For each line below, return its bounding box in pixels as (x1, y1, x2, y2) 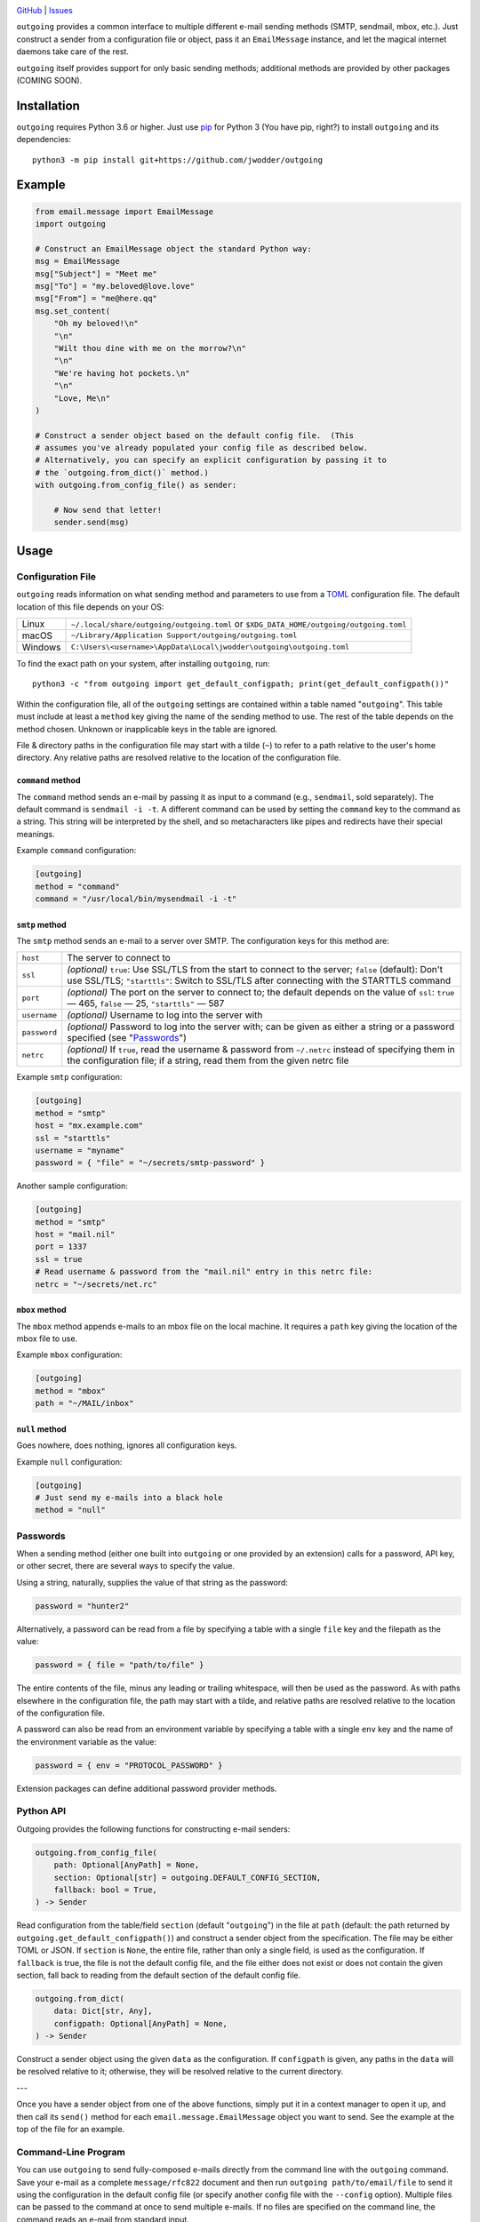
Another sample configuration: (16, 1180, 129, 1191)
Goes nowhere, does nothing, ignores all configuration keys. (16, 1440, 237, 1451)
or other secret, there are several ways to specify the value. (16, 1561, 236, 1571)
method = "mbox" (35, 1386, 107, 1395)
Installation (16, 98, 80, 113)
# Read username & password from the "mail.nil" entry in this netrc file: (35, 1267, 373, 1277)
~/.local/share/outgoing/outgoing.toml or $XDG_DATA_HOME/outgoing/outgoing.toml (70, 618, 407, 630)
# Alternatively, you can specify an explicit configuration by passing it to (35, 455, 387, 466)
